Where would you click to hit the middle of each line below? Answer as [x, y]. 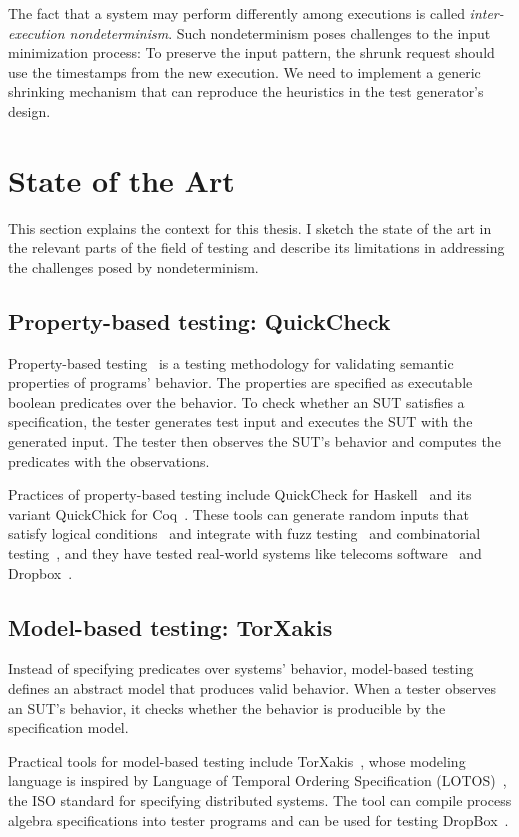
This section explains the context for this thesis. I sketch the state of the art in [250, 227]
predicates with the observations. [109, 460]
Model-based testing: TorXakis [170, 626]
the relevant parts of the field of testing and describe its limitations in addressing [256, 247]
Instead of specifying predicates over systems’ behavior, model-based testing [241, 668]
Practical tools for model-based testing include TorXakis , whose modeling [237, 760]
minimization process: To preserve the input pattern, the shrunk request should [251, 52]
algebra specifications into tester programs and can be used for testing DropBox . [258, 819]
